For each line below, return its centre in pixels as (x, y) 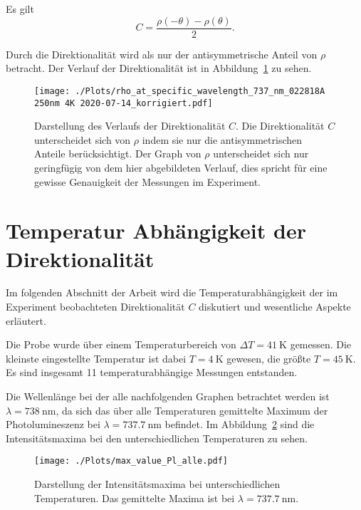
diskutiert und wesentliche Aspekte (275, 307)
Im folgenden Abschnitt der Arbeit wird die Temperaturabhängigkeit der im (172, 292)
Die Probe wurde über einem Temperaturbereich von (121, 344)
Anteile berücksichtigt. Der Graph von (118, 153)
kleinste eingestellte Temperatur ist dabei (96, 358)
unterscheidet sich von (83, 139)
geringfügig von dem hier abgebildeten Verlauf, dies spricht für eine (181, 167)
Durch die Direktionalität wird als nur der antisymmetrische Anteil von (162, 54)
